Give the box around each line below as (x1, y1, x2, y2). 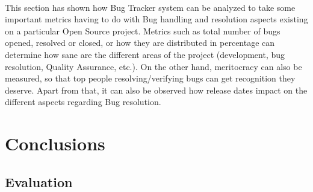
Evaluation (5, 172, 73, 191)
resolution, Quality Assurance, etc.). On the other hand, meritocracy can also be (5, 60, 302, 72)
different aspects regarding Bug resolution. (5, 95, 161, 108)
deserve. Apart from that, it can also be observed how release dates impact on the (5, 83, 308, 96)
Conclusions (5, 131, 105, 156)
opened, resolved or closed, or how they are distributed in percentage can (5, 36, 275, 49)
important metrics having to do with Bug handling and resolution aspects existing (5, 13, 308, 25)
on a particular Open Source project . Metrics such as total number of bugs (5, 24, 280, 37)
